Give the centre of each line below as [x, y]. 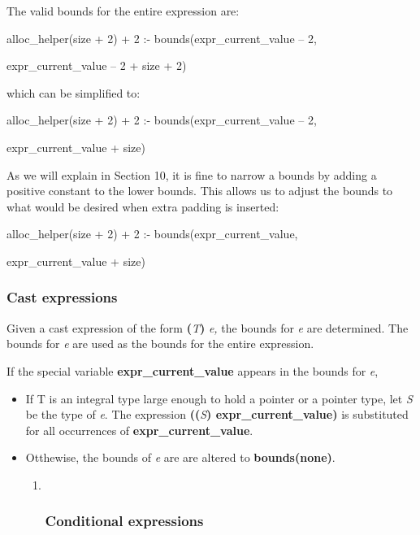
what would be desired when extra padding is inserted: [143, 206]
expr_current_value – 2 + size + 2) [97, 65]
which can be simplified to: [74, 92]
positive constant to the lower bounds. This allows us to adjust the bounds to [200, 191]
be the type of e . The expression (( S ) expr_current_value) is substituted [217, 414]
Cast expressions [62, 297]
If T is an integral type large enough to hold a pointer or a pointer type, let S [219, 398]
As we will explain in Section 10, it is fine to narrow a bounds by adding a [192, 174]
